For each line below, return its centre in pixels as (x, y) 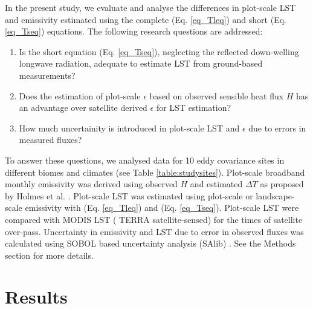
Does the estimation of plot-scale (80, 95)
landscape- (275, 195)
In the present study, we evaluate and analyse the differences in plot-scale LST (150, 7)
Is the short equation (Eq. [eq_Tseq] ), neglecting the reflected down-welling (159, 51)
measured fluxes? (50, 140)
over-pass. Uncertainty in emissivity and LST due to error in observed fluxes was (154, 231)
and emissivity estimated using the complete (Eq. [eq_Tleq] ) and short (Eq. (146, 19)
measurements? (47, 75)
